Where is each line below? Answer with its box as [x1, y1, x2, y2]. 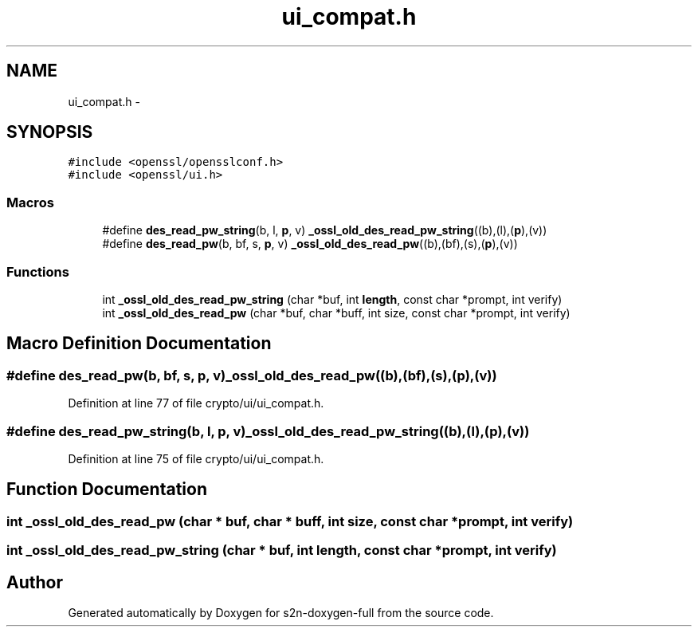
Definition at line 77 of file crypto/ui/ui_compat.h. [68, 396, 324, 411]
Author [6, 572, 63, 592]
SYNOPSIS [6, 122, 93, 143]
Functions [6, 263, 69, 280]
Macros [6, 194, 54, 210]
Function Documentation [6, 479, 207, 500]
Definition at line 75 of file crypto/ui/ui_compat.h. [68, 451, 324, 466]
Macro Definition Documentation [6, 333, 272, 354]
